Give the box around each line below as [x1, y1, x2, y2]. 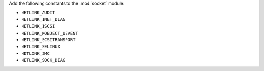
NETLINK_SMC [21, 51, 50, 56]
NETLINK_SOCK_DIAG [21, 57, 66, 63]
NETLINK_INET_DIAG [21, 17, 66, 22]
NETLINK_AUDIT [21, 10, 55, 16]
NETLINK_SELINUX [21, 44, 61, 50]
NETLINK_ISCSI [21, 23, 55, 29]
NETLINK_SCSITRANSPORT [21, 37, 76, 42]
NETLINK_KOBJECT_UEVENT [21, 30, 78, 36]
